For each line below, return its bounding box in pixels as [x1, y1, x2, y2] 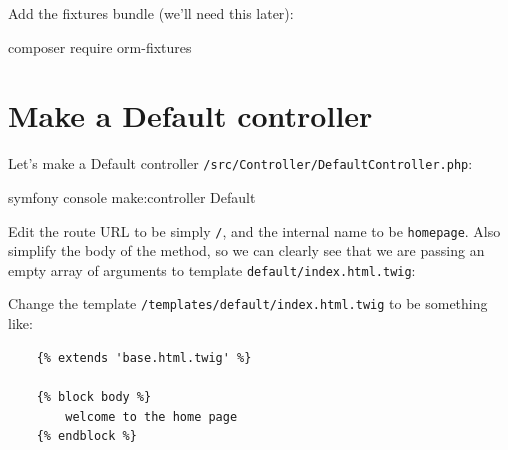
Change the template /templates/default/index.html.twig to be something [8, 293, 488, 314]
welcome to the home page [65, 409, 238, 424]
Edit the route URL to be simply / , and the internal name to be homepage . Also [8, 220, 501, 241]
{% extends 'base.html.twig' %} [36, 350, 252, 365]
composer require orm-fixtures [8, 36, 192, 57]
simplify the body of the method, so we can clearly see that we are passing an [8, 240, 485, 261]
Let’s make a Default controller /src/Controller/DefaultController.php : [8, 153, 473, 174]
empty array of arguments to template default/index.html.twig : [8, 259, 416, 280]
